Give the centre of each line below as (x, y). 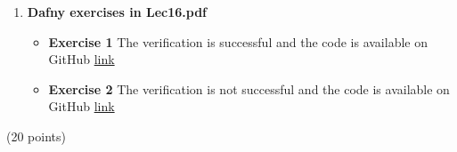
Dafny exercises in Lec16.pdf (117, 12)
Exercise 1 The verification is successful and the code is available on (238, 41)
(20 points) (36, 136)
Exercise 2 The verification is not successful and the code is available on (249, 88)
